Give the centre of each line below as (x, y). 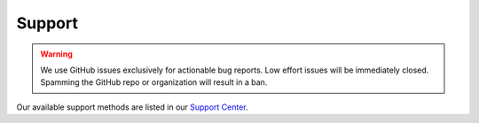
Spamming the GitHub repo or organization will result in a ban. (154, 82)
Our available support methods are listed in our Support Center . (132, 107)
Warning (56, 54)
